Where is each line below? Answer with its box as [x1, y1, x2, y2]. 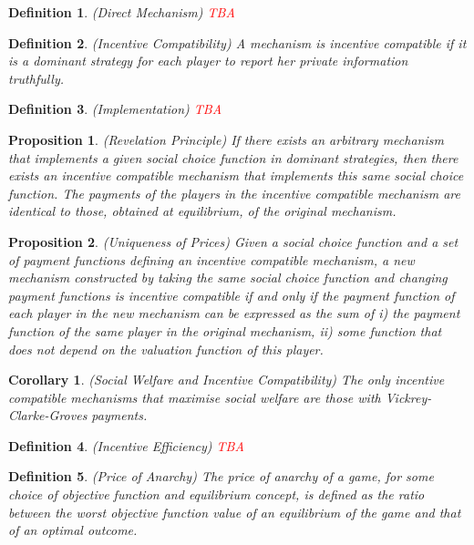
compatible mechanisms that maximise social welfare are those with [8, 387, 381, 406]
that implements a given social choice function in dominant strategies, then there [8, 148, 459, 167]
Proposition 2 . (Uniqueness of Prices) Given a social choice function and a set [8, 231, 459, 251]
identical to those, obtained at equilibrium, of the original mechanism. [8, 201, 397, 221]
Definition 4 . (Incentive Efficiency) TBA [8, 436, 244, 455]
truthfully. [8, 68, 65, 87]
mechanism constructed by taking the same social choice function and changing [8, 268, 448, 287]
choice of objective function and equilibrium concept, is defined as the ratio [8, 485, 425, 504]
